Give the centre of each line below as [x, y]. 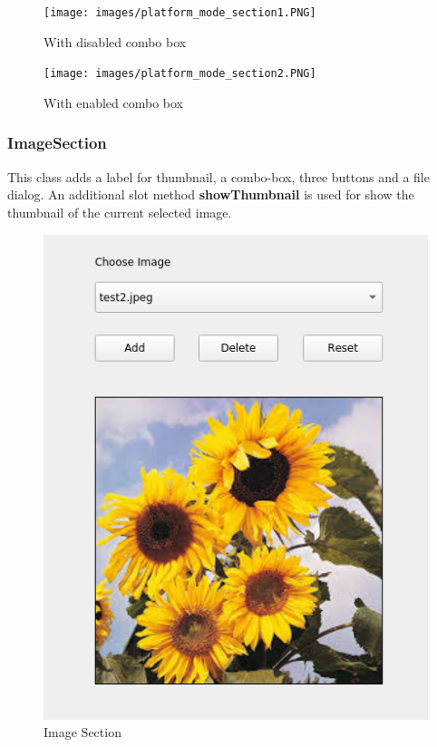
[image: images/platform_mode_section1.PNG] [180, 13]
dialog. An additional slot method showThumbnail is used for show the [211, 194]
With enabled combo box [114, 102]
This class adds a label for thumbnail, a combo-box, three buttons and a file [218, 176]
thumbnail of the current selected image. [120, 212]
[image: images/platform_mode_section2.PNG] [180, 74]
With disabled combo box [115, 41]
